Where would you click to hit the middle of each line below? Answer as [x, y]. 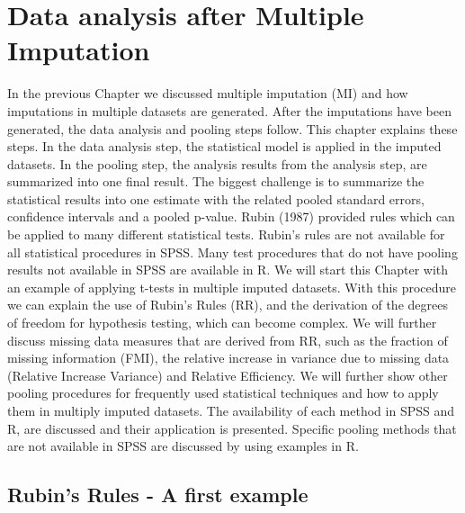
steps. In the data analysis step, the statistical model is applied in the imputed [224, 146]
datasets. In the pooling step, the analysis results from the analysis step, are [217, 163]
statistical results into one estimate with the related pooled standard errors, [216, 198]
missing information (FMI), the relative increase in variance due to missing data [228, 358]
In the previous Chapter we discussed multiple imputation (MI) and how [208, 93]
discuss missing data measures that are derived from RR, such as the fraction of [228, 340]
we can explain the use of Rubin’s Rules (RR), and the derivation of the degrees [228, 305]
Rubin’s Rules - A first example [158, 495]
